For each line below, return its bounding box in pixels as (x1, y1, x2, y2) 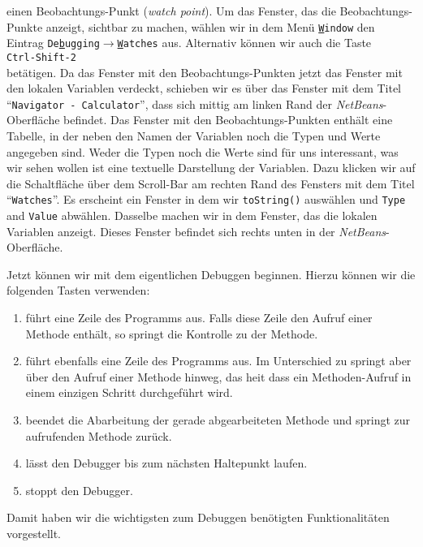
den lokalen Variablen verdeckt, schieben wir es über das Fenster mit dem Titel (6, 80, 402, 97)
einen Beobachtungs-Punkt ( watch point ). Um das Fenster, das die (6, 2, 336, 19)
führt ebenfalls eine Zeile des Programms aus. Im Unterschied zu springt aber (25, 352, 412, 369)
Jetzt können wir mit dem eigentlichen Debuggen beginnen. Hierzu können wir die (6, 265, 416, 282)
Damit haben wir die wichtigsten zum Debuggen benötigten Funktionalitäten (6, 509, 390, 526)
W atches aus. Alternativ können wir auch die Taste (117, 34, 372, 51)
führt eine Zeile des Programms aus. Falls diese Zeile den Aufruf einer (25, 309, 373, 326)
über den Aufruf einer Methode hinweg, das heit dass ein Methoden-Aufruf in (25, 368, 412, 385)
